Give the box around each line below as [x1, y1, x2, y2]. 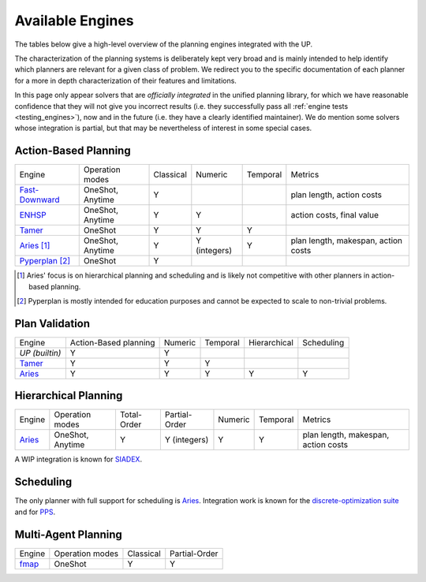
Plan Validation [14, 316, 91, 330]
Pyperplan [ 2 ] [19, 256, 71, 267]
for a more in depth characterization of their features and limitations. [14, 76, 237, 85]
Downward [19, 194, 60, 205]
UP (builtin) [19, 347, 62, 358]
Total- [119, 409, 142, 420]
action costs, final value [290, 210, 379, 221]
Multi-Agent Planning [14, 528, 122, 541]
